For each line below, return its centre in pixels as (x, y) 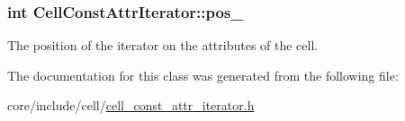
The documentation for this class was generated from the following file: (203, 75)
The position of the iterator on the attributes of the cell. (163, 45)
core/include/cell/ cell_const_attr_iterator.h (131, 105)
